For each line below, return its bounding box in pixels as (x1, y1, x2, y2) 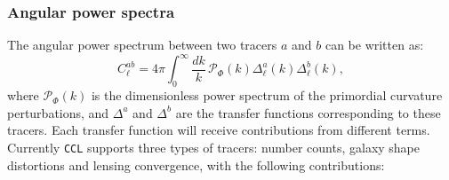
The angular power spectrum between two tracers (7, 35, 277, 54)
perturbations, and (7, 103, 109, 121)
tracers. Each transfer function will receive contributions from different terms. (7, 121, 430, 139)
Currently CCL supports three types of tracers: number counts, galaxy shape (7, 137, 421, 156)
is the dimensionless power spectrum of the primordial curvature (91, 86, 443, 105)
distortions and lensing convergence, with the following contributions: (7, 155, 385, 174)
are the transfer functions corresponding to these (175, 103, 441, 121)
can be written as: (325, 35, 424, 54)
